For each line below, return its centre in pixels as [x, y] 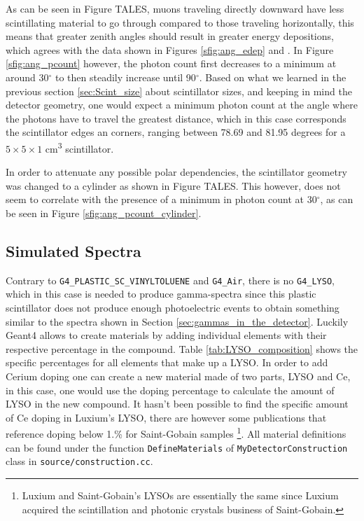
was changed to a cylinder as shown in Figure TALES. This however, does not [173, 185]
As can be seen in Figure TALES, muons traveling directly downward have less [175, 8]
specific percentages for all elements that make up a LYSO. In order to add [167, 362]
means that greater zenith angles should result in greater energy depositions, [170, 36]
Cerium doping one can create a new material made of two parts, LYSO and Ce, [178, 376]
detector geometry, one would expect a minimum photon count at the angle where [182, 105]
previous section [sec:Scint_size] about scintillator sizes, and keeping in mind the [179, 91]
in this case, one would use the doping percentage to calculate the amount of [170, 390]
